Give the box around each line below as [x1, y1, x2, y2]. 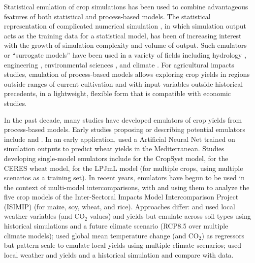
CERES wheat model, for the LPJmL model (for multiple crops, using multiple [4, 163, 243, 173]
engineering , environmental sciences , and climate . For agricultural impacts [4, 59, 234, 69]
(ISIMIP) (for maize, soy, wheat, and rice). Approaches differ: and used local [4, 201, 235, 211]
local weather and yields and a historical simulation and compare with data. [4, 249, 234, 260]
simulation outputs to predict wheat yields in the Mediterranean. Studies [4, 143, 224, 154]
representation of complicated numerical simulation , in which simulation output [4, 21, 246, 31]
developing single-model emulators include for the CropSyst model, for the [4, 153, 228, 163]
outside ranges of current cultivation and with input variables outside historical [4, 78, 243, 89]
